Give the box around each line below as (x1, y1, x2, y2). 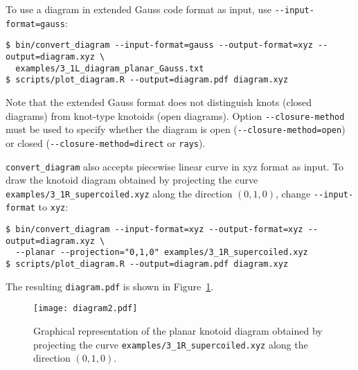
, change (276, 186, 311, 200)
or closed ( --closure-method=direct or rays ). (6, 135, 206, 150)
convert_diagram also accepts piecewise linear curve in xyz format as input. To (6, 159, 344, 173)
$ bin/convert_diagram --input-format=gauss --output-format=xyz (6, 40, 313, 51)
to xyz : (38, 200, 69, 214)
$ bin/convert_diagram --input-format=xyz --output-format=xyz (6, 224, 303, 235)
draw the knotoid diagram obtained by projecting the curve (6, 173, 258, 187)
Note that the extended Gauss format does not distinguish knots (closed (6, 94, 312, 109)
